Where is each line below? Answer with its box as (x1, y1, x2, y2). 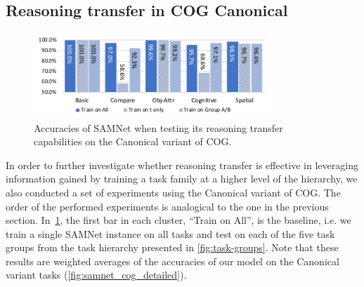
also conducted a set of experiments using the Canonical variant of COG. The (6, 185, 341, 199)
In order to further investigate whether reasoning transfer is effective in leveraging (6, 157, 358, 172)
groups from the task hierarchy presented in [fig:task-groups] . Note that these (6, 240, 339, 255)
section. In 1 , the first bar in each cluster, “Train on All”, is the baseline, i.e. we (6, 213, 351, 227)
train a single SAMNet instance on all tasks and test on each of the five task (6, 226, 335, 241)
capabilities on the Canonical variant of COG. (34, 134, 232, 149)
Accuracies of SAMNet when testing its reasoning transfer (34, 120, 283, 135)
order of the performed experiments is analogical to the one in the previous (6, 199, 329, 213)
